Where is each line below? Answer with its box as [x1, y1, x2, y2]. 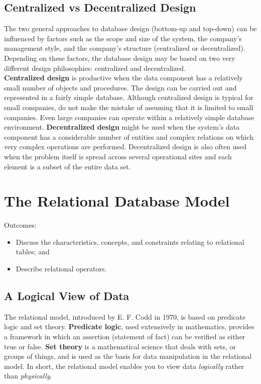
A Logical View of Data [4, 288, 129, 303]
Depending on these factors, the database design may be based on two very [4, 52, 235, 63]
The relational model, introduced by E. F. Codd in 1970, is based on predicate [4, 311, 245, 322]
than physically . [4, 370, 52, 381]
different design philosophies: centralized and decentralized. [4, 62, 186, 73]
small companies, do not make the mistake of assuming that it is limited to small [4, 102, 253, 112]
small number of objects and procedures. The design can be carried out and [4, 82, 237, 92]
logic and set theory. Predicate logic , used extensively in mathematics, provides [4, 321, 254, 332]
